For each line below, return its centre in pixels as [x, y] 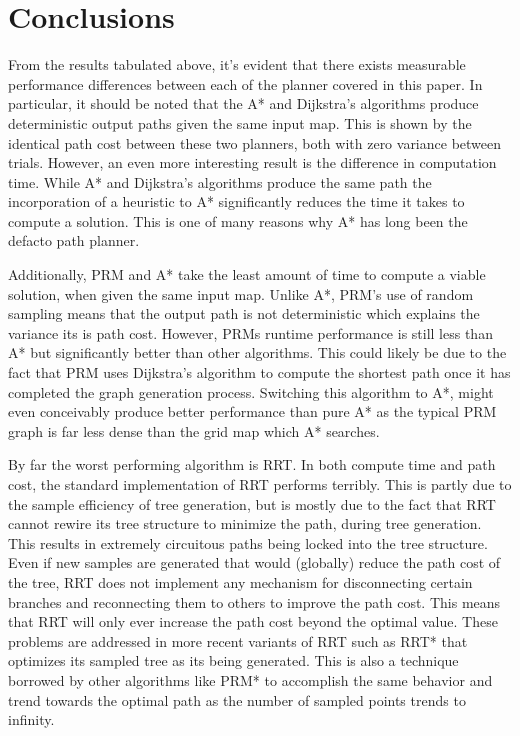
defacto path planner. [74, 240]
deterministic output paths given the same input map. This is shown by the [240, 122]
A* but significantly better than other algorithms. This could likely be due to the [257, 352]
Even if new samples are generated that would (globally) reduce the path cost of [254, 562]
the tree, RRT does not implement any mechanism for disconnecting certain [240, 581]
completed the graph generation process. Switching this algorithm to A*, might [251, 391]
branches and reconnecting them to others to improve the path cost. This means [254, 601]
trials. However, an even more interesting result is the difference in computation [252, 162]
